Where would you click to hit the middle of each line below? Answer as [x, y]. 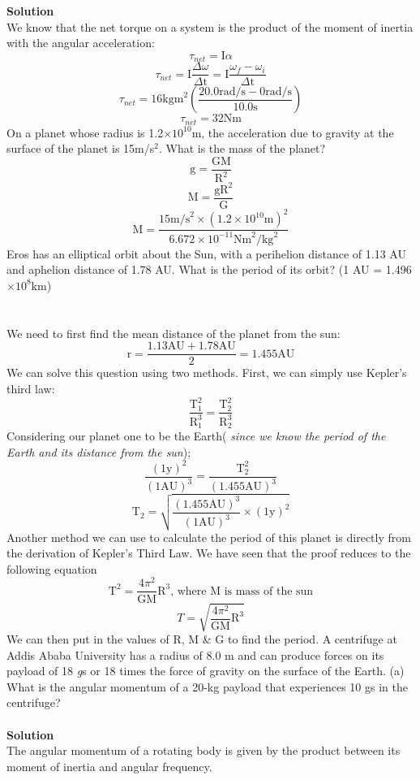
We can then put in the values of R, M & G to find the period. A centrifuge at [202, 639]
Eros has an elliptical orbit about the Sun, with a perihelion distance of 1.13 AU [206, 253]
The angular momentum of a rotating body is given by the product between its [204, 750]
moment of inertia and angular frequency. [109, 766]
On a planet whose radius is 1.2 [85, 132]
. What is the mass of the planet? [242, 148]
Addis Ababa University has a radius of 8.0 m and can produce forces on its [195, 654]
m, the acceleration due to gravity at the [293, 132]
